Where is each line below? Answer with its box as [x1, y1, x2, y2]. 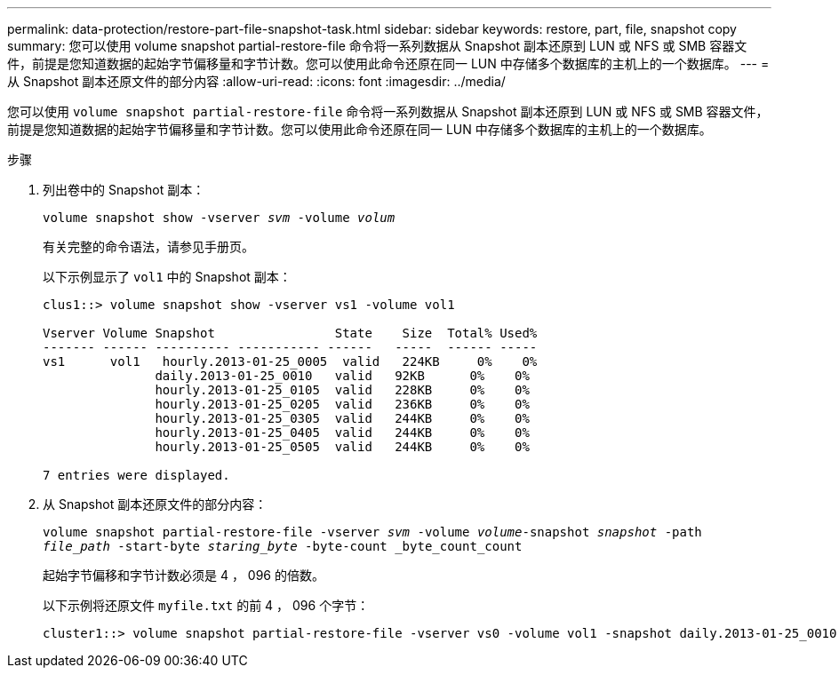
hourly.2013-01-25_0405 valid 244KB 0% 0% [155, 425, 530, 440]
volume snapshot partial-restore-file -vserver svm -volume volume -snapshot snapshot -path [43, 525, 702, 539]
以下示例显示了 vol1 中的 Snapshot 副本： [43, 269, 292, 284]
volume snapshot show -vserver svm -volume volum [43, 210, 396, 225]
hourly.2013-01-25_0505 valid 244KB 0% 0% [155, 440, 530, 454]
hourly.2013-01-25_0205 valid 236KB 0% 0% [155, 397, 530, 411]
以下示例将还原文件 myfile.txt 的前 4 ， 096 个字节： [43, 598, 370, 613]
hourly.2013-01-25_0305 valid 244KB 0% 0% [155, 411, 530, 425]
